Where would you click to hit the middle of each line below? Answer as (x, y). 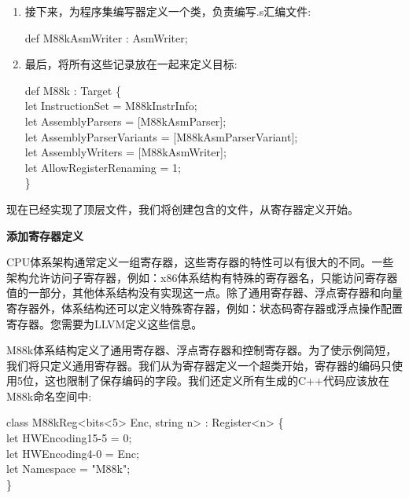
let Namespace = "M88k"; (68, 469)
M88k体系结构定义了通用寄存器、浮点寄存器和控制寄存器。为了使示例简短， (202, 350)
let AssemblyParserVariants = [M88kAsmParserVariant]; (161, 136)
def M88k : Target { (73, 90)
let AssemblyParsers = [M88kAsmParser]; (125, 121)
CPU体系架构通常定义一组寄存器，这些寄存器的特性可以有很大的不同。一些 (200, 262)
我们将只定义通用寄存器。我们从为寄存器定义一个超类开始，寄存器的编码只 (199, 365)
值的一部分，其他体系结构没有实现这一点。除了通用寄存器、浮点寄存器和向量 (204, 293)
